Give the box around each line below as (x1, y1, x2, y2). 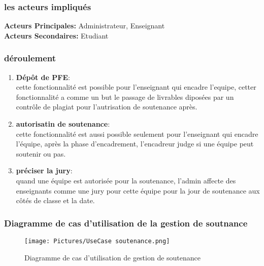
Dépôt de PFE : (16, 71, 70, 82)
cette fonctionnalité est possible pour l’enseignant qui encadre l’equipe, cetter (16, 82, 256, 92)
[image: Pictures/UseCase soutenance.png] (24, 237, 170, 245)
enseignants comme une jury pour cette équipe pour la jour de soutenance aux (16, 185, 260, 196)
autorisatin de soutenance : (16, 119, 110, 129)
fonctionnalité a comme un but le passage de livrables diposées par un (16, 91, 234, 102)
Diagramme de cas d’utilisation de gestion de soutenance (24, 252, 201, 262)
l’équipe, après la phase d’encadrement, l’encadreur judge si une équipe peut (16, 138, 254, 149)
